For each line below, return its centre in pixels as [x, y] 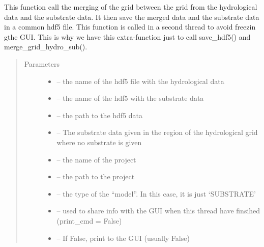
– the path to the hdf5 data [99, 115]
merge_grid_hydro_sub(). [46, 47]
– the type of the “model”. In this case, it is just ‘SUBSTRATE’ [156, 193]
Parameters [42, 63]
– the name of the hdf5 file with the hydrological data [140, 81]
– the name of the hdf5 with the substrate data [130, 98]
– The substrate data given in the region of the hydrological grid [157, 132]
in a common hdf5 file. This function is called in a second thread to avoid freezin [130, 27]
